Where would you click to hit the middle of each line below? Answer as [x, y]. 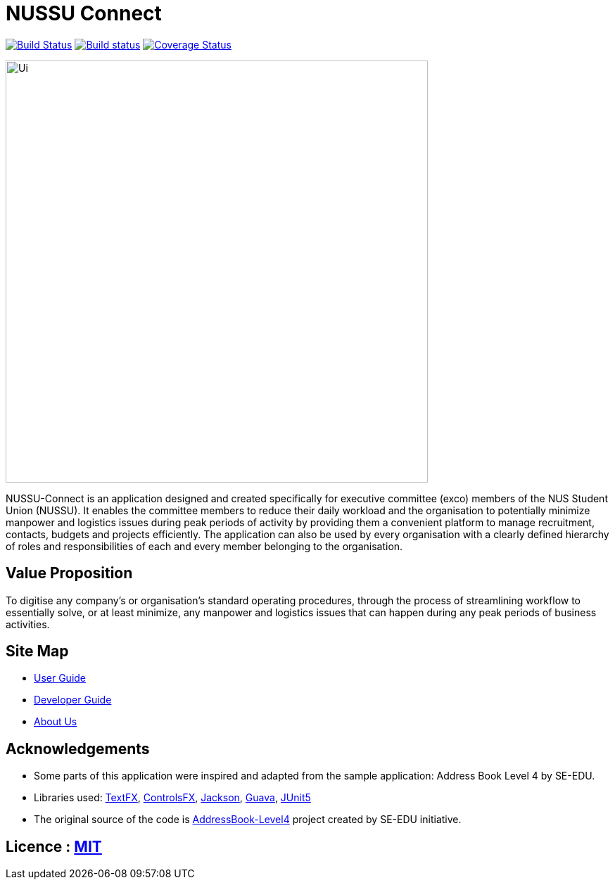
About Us [56, 722]
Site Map [37, 651]
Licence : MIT [54, 846]
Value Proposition [69, 573]
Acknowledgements [78, 749]
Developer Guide [73, 700]
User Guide [60, 678]
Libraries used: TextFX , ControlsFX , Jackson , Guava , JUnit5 [172, 798]
